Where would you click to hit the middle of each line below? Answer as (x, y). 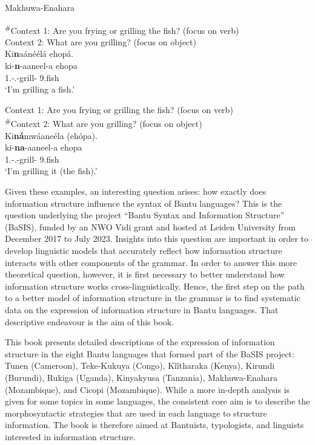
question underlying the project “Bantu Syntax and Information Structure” (145, 215)
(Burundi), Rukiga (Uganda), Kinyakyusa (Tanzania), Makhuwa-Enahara (141, 377)
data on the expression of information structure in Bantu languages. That (142, 309)
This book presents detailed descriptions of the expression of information (140, 342)
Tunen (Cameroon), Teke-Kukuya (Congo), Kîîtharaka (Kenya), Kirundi (140, 365)
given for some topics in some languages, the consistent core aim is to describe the (157, 401)
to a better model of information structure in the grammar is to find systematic (153, 298)
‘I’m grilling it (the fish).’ (51, 171)
